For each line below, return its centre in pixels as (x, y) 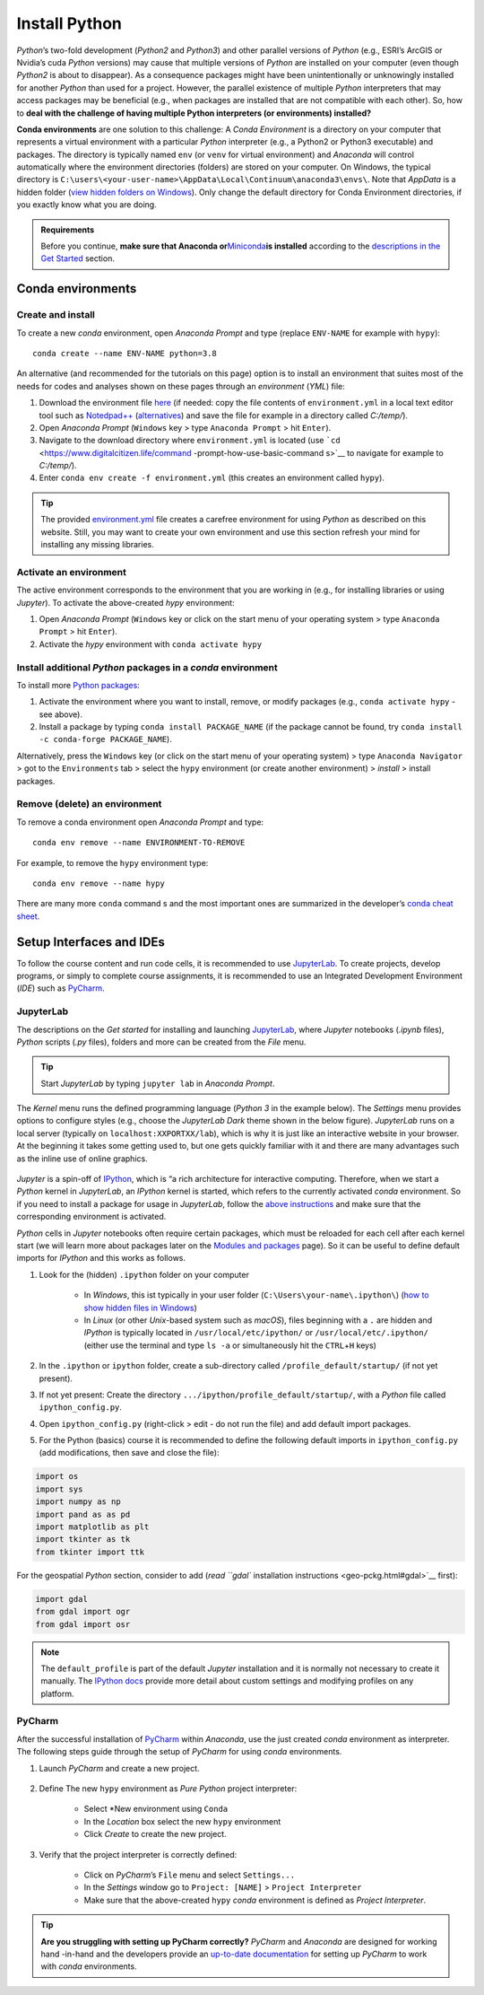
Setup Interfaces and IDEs (91, 942)
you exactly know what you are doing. (86, 205)
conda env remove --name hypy (99, 883)
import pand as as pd (83, 1514)
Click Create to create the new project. (156, 1834)
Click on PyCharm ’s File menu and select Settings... (190, 1875)
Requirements (68, 230)
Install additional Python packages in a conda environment (147, 667)
